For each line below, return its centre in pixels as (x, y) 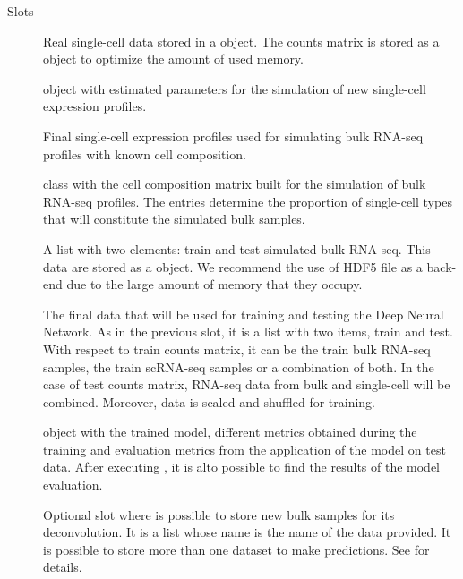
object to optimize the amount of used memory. (173, 59)
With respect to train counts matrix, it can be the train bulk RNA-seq (237, 349)
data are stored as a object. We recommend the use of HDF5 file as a (233, 266)
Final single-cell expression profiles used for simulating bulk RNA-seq (233, 136)
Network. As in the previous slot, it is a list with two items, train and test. (248, 332)
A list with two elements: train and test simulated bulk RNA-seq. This (237, 248)
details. (63, 567)
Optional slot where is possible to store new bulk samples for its (219, 514)
